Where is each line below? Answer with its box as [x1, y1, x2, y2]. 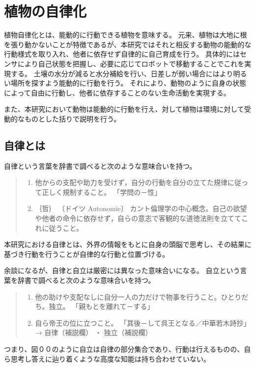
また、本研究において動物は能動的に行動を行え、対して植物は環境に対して [4, 104, 244, 114]
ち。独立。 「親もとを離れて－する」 [35, 301, 154, 311]
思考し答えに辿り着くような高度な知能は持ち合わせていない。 [10, 353, 210, 364]
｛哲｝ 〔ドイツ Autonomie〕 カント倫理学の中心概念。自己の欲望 [35, 203, 247, 214]
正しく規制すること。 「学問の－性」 [42, 186, 162, 197]
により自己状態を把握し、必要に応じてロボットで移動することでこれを [17, 58, 245, 68]
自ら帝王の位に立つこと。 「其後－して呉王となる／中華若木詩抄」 [35, 317, 251, 328]
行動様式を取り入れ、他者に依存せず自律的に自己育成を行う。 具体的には [4, 49, 240, 59]
